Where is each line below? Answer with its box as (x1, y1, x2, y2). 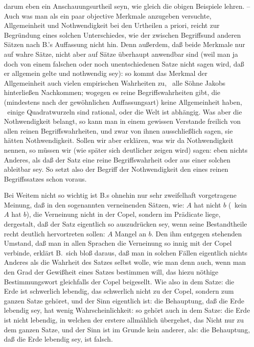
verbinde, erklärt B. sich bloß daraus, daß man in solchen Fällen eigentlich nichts (4, 247, 248, 257)
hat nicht (194, 199, 221, 209)
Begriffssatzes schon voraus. (4, 173, 87, 184)
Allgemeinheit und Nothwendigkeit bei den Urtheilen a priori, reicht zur (4, 20, 220, 30)
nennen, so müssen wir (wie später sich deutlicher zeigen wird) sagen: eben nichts (4, 144, 248, 155)
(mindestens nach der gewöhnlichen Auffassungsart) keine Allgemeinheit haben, (4, 96, 242, 107)
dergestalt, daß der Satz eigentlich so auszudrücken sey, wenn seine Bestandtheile (4, 219, 247, 229)
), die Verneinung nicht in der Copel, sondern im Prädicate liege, (26, 209, 221, 219)
